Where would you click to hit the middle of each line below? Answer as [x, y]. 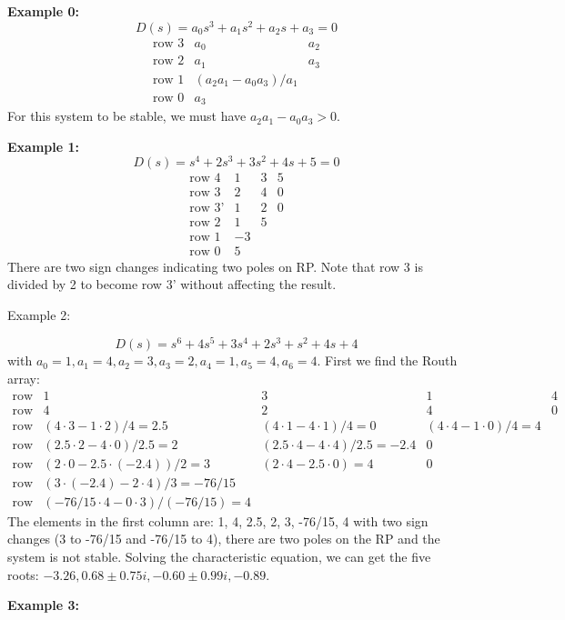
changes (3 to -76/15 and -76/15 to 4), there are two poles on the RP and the [224, 539]
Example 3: [43, 605]
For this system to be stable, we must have [127, 116]
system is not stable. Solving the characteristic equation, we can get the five [219, 557]
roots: [23, 574]
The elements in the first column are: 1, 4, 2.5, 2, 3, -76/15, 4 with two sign [218, 520]
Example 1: [43, 146]
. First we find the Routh [387, 360]
